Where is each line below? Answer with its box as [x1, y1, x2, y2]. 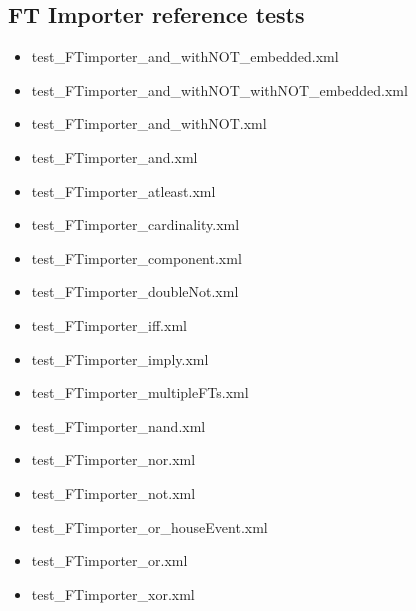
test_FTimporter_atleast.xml [31, 180, 216, 201]
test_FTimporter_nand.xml [31, 415, 206, 436]
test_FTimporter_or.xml [31, 550, 188, 571]
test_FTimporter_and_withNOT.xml [31, 113, 267, 134]
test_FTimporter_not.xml [31, 482, 196, 503]
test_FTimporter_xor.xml [31, 583, 195, 604]
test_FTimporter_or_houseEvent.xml [31, 516, 268, 537]
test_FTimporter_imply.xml [31, 348, 209, 369]
